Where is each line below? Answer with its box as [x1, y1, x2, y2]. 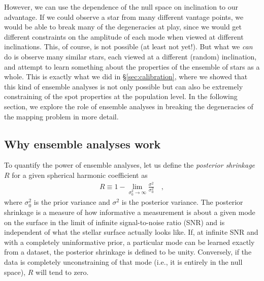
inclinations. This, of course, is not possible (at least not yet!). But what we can [4, 41, 253, 52]
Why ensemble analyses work [4, 136, 161, 151]
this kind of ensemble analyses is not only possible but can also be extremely [4, 81, 243, 91]
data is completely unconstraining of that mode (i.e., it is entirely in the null [4, 256, 243, 267]
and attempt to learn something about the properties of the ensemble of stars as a [4, 61, 260, 72]
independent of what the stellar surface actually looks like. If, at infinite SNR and [4, 227, 258, 237]
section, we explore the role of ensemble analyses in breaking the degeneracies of [4, 101, 253, 111]
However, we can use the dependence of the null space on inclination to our [4, 2, 239, 12]
